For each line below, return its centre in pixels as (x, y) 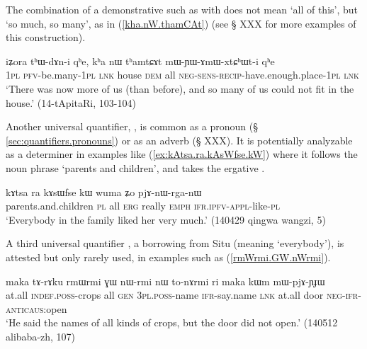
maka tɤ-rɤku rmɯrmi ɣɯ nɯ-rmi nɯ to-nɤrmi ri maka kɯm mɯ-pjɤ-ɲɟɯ (165, 281)
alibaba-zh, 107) (41, 336)
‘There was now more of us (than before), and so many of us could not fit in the (180, 88)
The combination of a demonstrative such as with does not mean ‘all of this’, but (182, 9)
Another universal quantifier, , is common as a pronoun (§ (132, 126)
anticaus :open (36, 308)
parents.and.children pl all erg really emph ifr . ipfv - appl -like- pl (143, 206)
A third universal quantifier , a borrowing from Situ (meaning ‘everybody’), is (175, 243)
